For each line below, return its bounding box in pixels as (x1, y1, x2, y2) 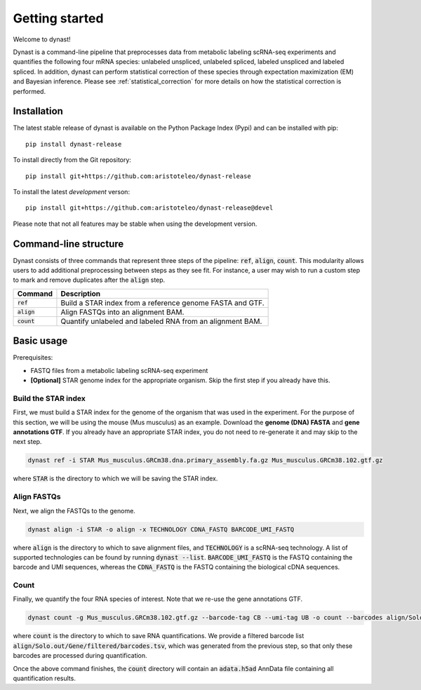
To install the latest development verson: (13, 187, 130, 196)
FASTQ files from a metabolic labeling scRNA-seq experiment (30, 366, 208, 374)
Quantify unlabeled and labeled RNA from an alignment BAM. (60, 316, 262, 326)
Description (60, 288, 101, 298)
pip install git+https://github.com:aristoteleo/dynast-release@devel (25, 204, 274, 212)
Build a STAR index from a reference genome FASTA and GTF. (60, 298, 265, 308)
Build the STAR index (13, 393, 86, 403)
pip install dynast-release (25, 140, 122, 148)
